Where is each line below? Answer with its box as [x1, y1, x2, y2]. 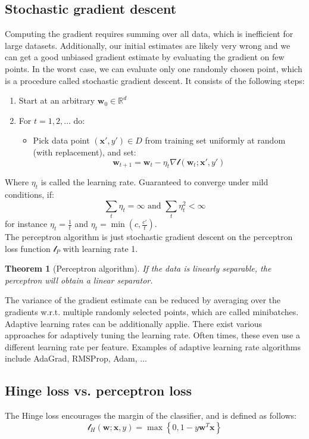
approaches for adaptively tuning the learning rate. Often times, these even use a [5, 329, 300, 341]
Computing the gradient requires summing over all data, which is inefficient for [5, 27, 294, 40]
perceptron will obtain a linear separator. [5, 273, 153, 286]
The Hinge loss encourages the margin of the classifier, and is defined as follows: [5, 409, 296, 422]
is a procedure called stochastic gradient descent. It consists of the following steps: [5, 74, 305, 86]
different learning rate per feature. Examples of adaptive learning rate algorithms [5, 340, 301, 353]
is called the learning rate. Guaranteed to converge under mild [40, 176, 269, 188]
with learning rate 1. [63, 242, 138, 254]
